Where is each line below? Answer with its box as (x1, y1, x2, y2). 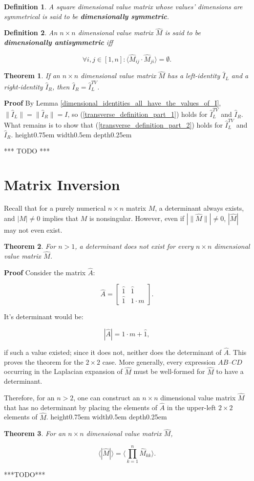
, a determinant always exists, (155, 202, 244, 213)
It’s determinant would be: (4, 311, 84, 322)
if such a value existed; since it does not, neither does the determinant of (4, 347, 222, 357)
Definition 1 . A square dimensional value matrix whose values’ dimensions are (4, 1, 243, 11)
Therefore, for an (4, 392, 55, 402)
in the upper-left (167, 402, 216, 412)
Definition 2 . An (4, 27, 58, 38)
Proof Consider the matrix (4, 267, 86, 277)
